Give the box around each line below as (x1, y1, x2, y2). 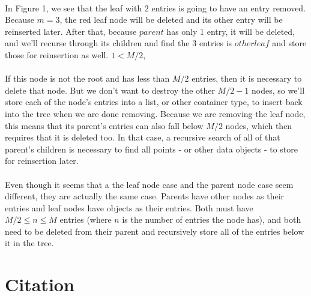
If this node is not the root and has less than (5, 72, 170, 85)
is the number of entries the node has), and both (122, 213, 301, 226)
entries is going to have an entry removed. (151, 1, 306, 14)
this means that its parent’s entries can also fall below (5, 119, 204, 131)
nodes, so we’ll (251, 83, 305, 96)
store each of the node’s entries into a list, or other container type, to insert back (5, 95, 303, 108)
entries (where (59, 213, 112, 226)
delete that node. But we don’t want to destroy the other (5, 83, 215, 96)
